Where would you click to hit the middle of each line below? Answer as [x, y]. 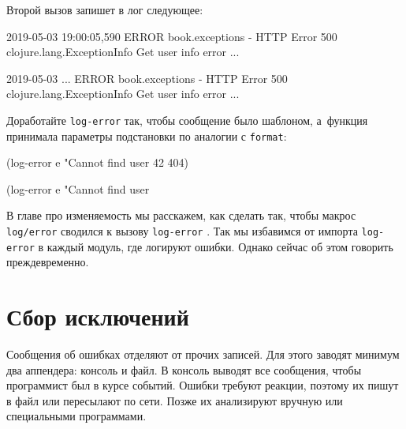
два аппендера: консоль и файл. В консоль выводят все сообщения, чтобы [184, 369]
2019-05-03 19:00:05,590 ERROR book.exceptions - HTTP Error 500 [172, 36]
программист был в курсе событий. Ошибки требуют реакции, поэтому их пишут [203, 385]
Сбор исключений [98, 316]
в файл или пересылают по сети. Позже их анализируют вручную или [175, 400]
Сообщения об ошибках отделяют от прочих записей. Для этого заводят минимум [203, 354]
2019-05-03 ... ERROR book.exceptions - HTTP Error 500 [147, 78]
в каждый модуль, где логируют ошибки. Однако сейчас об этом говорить [216, 246]
